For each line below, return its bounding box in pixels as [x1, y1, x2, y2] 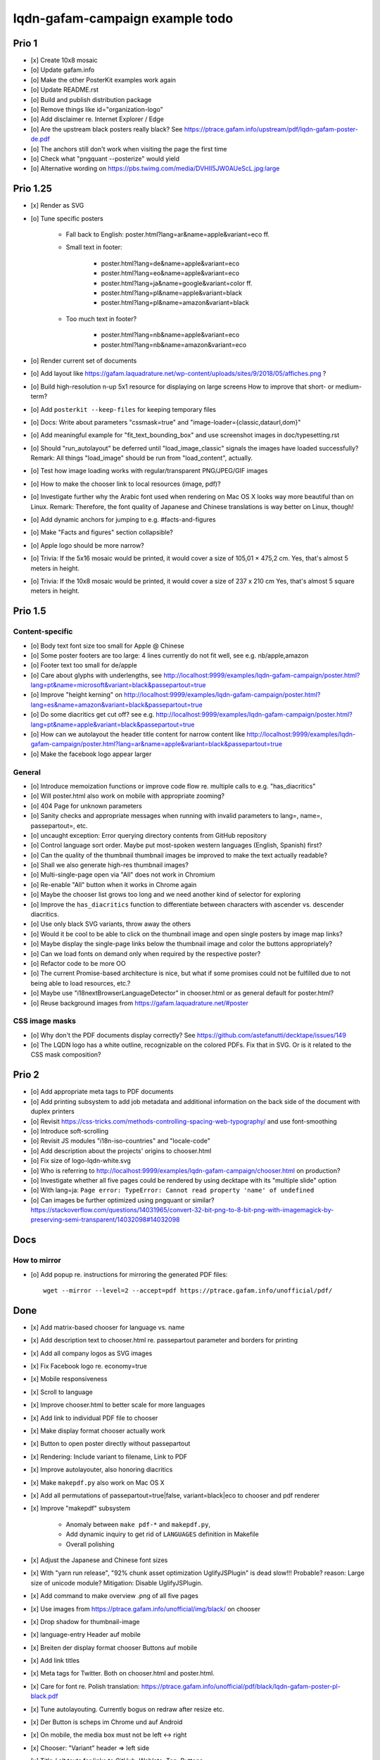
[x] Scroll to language [30, 1388, 93, 1396]
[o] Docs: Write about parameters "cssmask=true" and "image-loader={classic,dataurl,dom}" [30, 417, 301, 426]
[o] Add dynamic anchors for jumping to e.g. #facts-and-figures [30, 515, 216, 524]
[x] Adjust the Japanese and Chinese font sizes [30, 1556, 168, 1564]
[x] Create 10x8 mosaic [30, 56, 98, 65]
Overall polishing [65, 1540, 115, 1548]
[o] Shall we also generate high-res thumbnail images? [30, 861, 189, 869]
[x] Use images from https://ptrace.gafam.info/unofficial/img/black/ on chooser [30, 1604, 260, 1613]
